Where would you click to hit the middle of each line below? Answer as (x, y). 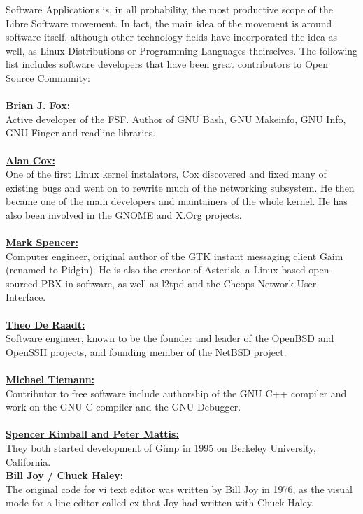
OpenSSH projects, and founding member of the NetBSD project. (146, 351)
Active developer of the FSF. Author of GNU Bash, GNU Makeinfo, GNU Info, (176, 119)
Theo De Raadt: (45, 324)
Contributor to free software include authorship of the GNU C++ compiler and (176, 393)
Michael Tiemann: (50, 379)
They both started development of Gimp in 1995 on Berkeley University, (161, 448)
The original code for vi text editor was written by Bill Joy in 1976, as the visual (179, 488)
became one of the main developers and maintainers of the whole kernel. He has (177, 201)
